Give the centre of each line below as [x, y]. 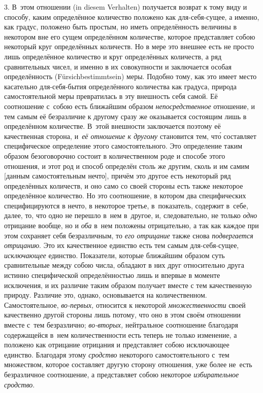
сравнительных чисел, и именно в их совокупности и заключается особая [118, 66]
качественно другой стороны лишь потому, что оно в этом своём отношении [123, 315]
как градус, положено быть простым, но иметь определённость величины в [121, 27]
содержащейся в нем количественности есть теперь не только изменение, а [121, 334]
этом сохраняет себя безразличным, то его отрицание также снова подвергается [129, 235]
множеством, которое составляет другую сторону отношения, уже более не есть [128, 364]
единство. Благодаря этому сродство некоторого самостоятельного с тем [117, 354]
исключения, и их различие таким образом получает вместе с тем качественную [128, 285]
